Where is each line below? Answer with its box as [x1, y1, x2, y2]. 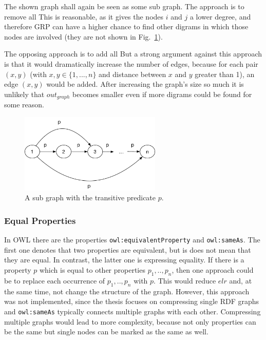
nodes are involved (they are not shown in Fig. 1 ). [4, 31, 163, 42]
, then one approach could [172, 265, 254, 275]
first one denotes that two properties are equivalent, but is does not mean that [4, 244, 251, 255]
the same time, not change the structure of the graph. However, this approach [4, 286, 250, 296]
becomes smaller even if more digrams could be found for [72, 88, 252, 99]
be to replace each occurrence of [4, 275, 105, 286]
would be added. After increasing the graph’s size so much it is [46, 79, 244, 89]
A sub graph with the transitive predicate [25, 192, 156, 203]
